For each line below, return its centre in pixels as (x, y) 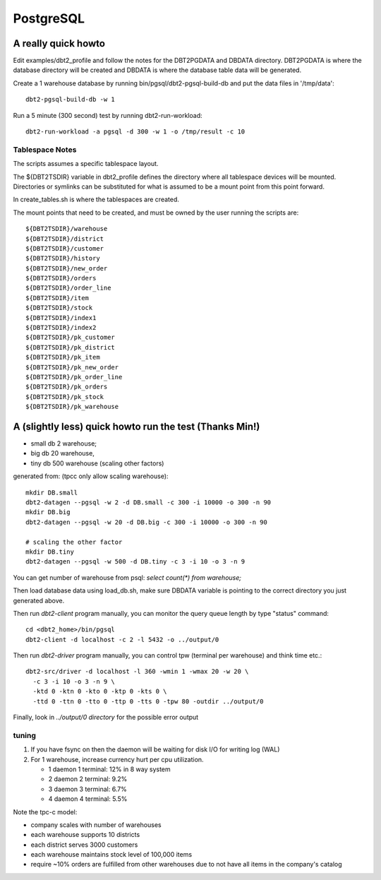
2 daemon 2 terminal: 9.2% (88, 779)
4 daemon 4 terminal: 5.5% (88, 799)
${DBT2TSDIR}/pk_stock (65, 397)
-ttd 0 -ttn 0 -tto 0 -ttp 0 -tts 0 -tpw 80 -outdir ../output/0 (148, 701)
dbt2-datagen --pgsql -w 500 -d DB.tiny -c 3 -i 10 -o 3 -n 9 (135, 562)
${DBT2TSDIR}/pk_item (63, 357)
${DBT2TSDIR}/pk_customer (71, 338)
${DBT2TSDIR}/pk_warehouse (72, 407)
